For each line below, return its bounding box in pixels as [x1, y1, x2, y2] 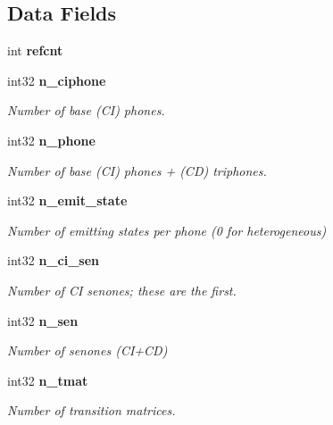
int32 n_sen [7, 311, 79, 329]
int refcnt [7, 41, 63, 60]
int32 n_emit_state [7, 191, 128, 210]
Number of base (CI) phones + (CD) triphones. [7, 161, 267, 179]
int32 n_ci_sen [7, 251, 99, 270]
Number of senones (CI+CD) [7, 341, 168, 360]
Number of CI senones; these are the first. [7, 280, 237, 299]
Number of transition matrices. [7, 401, 176, 420]
